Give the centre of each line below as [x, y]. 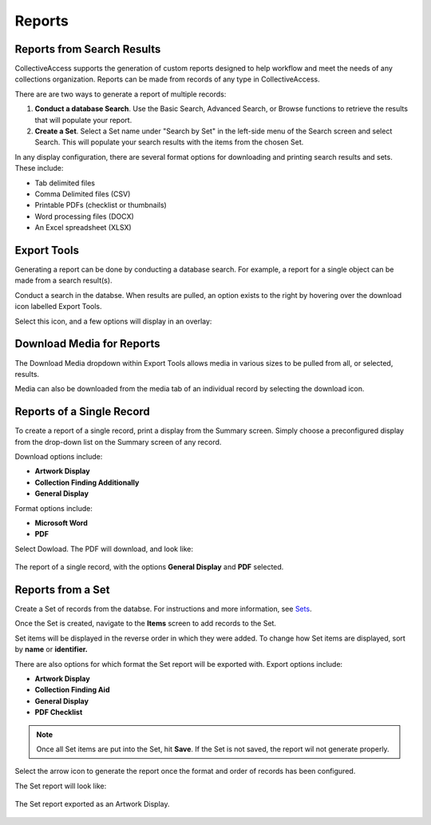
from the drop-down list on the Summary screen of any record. [118, 442]
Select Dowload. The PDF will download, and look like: [104, 549]
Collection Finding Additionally [87, 482]
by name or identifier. [51, 649]
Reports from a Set [62, 590]
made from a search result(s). [63, 280]
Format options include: [54, 508]
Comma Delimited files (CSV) [83, 194]
